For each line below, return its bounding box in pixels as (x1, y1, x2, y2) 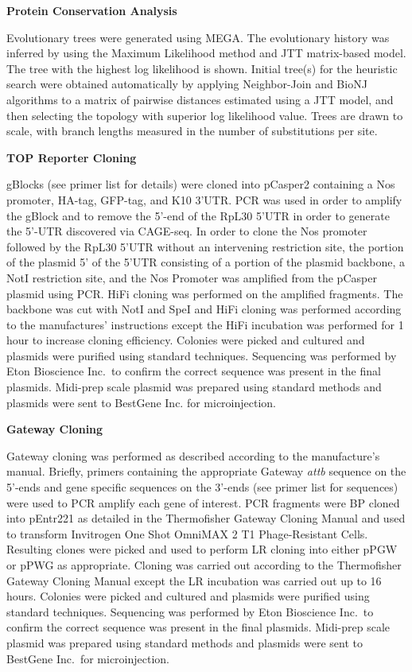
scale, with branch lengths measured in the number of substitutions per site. (6, 122, 378, 139)
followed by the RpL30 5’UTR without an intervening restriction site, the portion (6, 238, 404, 254)
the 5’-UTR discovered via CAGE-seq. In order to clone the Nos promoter (6, 223, 367, 239)
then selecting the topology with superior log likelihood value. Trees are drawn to (6, 107, 403, 123)
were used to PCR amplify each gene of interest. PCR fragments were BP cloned (6, 494, 400, 511)
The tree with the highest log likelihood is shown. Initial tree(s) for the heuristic (6, 60, 398, 76)
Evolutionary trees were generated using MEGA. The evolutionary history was (6, 29, 390, 45)
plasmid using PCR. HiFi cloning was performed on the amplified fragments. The (6, 285, 403, 301)
